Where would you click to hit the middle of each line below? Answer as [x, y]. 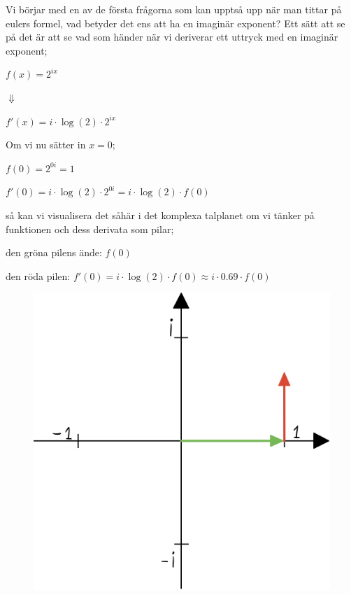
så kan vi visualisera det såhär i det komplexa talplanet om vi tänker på [160, 215]
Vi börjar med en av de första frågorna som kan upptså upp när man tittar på [174, 9]
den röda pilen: [38, 275]
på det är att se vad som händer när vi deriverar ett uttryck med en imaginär [172, 37]
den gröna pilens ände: [54, 252]
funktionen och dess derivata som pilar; [90, 229]
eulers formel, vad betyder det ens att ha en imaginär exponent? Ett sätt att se [175, 23]
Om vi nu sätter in [46, 145]
